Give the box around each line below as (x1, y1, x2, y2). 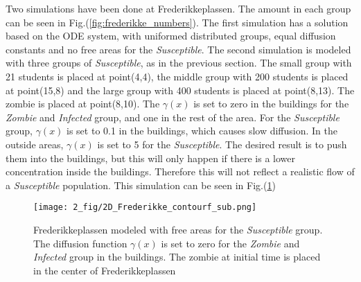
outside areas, (6, 136, 64, 151)
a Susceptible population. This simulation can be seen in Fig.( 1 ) (6, 177, 276, 192)
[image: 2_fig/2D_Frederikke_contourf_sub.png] (33, 202, 257, 213)
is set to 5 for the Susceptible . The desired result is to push (97, 136, 347, 151)
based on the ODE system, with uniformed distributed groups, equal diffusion (6, 28, 336, 43)
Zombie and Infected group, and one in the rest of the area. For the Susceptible (6, 109, 340, 124)
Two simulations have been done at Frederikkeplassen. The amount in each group (6, 1, 351, 15)
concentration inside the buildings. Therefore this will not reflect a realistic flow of (6, 164, 355, 179)
